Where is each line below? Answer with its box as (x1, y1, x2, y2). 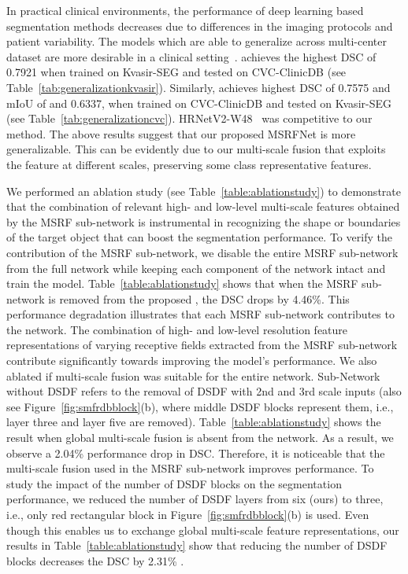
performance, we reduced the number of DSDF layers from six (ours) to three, (6, 491, 384, 507)
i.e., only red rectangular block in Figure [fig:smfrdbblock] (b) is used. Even (6, 506, 369, 522)
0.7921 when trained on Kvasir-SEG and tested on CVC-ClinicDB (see (6, 64, 347, 80)
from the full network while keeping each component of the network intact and (6, 259, 386, 276)
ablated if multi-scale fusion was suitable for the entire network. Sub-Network (6, 367, 380, 384)
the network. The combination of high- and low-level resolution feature (6, 321, 348, 337)
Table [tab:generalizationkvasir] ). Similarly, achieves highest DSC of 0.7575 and (6, 79, 391, 95)
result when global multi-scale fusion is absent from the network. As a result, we (6, 429, 394, 446)
